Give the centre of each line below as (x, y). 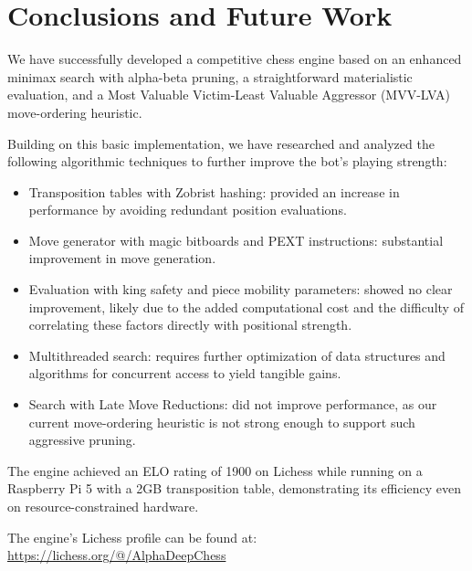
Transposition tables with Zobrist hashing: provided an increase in (214, 191)
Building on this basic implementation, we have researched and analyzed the (221, 143)
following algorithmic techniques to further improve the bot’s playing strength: (227, 161)
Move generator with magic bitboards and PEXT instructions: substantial (236, 240)
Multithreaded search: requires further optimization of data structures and (237, 355)
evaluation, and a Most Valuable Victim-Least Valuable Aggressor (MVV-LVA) (229, 95)
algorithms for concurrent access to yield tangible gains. (185, 373)
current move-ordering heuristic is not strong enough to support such (222, 422)
